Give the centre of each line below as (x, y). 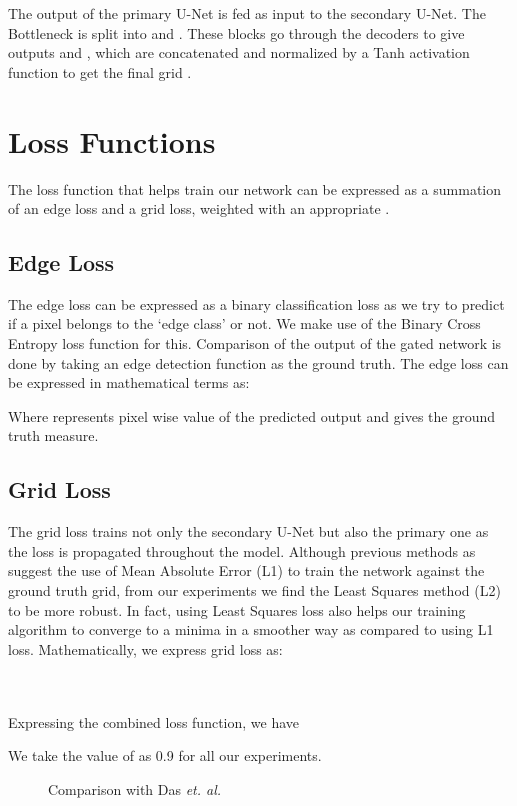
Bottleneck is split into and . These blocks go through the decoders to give (236, 32)
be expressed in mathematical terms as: (129, 382)
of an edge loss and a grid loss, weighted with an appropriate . (199, 208)
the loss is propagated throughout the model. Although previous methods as (242, 550)
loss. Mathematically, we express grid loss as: (145, 648)
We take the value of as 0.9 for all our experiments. (165, 755)
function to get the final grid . (100, 71)
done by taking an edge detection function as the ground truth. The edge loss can (258, 362)
